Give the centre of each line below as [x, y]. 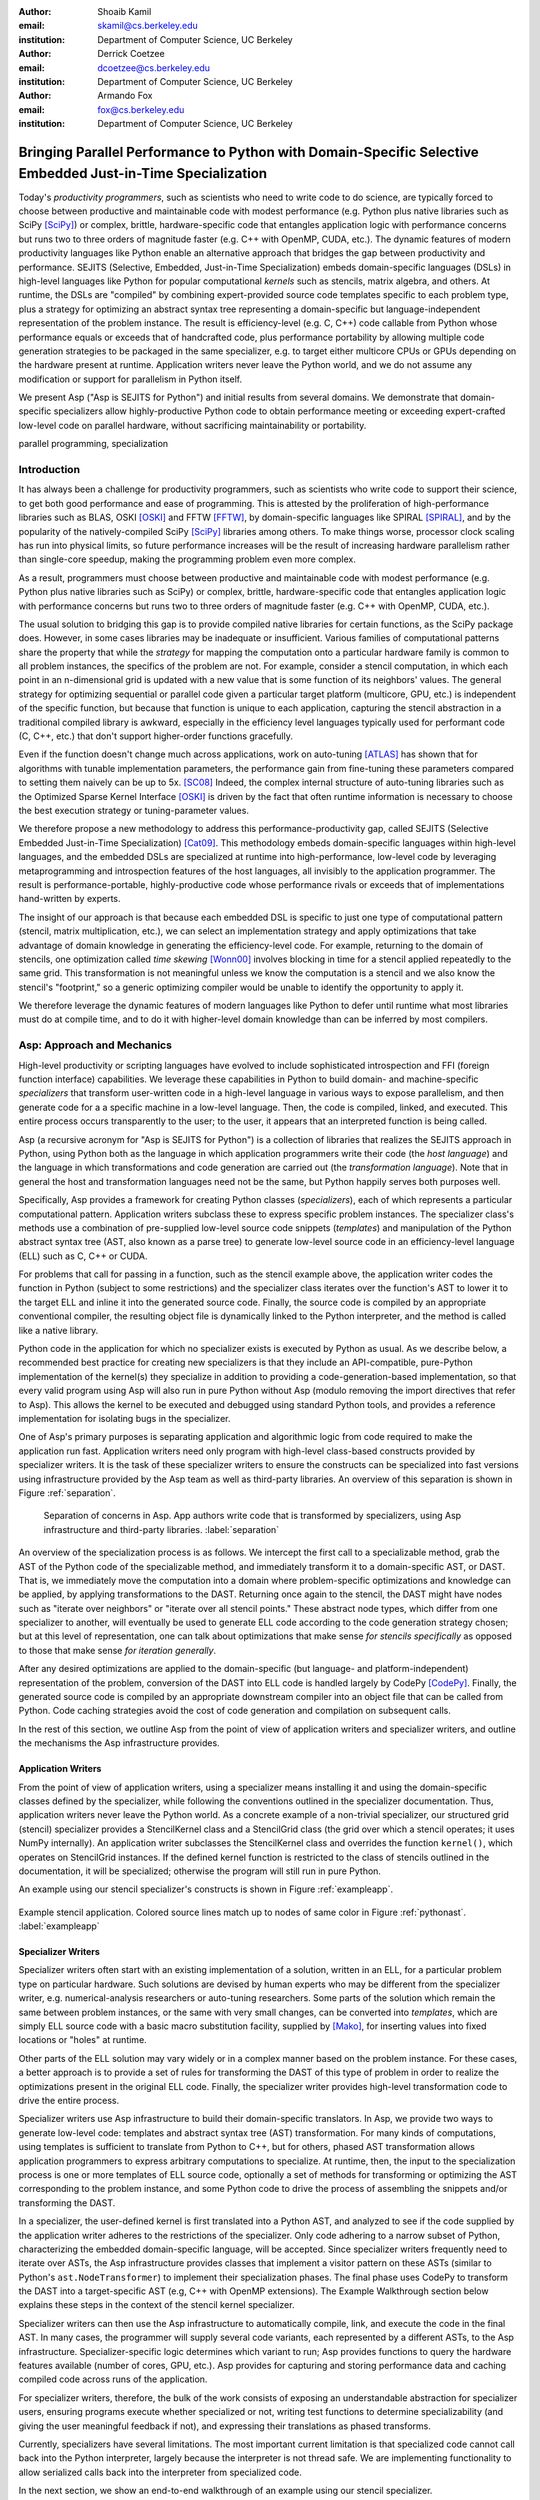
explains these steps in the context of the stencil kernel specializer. [156, 2305]
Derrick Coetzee [131, 54]
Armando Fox [125, 96]
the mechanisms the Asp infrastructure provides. [119, 1743]
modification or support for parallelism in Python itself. [130, 379]
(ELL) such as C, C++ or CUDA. [83, 1256]
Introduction [49, 470]
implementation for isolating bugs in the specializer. [124, 1418]
